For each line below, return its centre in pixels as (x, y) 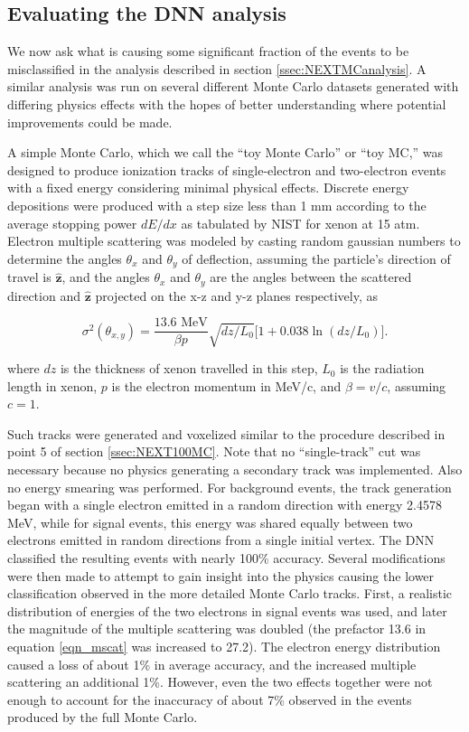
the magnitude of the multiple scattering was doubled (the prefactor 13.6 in (217, 629)
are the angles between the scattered (311, 277)
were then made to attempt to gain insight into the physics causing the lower (221, 575)
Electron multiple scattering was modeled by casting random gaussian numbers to (234, 241)
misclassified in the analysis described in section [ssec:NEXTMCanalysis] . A (217, 68)
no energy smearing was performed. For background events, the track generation (230, 487)
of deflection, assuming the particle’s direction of (316, 258)
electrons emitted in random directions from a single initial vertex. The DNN (221, 540)
